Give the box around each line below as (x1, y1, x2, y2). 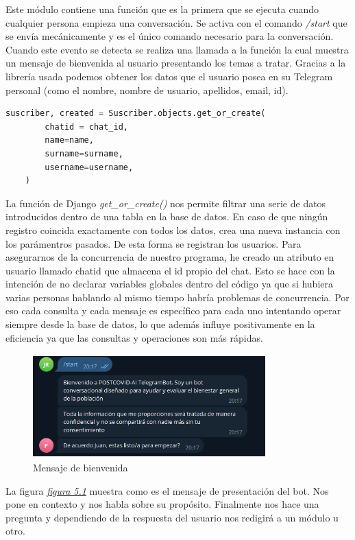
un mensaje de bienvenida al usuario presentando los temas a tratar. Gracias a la (5, 56, 346, 70)
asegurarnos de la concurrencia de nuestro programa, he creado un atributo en (5, 250, 334, 264)
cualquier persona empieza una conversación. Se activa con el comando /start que (5, 15, 347, 30)
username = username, (45, 162, 134, 172)
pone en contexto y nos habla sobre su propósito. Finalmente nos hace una (5, 497, 319, 511)
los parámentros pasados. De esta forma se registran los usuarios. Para (5, 236, 302, 250)
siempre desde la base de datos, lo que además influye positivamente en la (5, 317, 315, 331)
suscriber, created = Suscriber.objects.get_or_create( (5, 108, 266, 119)
